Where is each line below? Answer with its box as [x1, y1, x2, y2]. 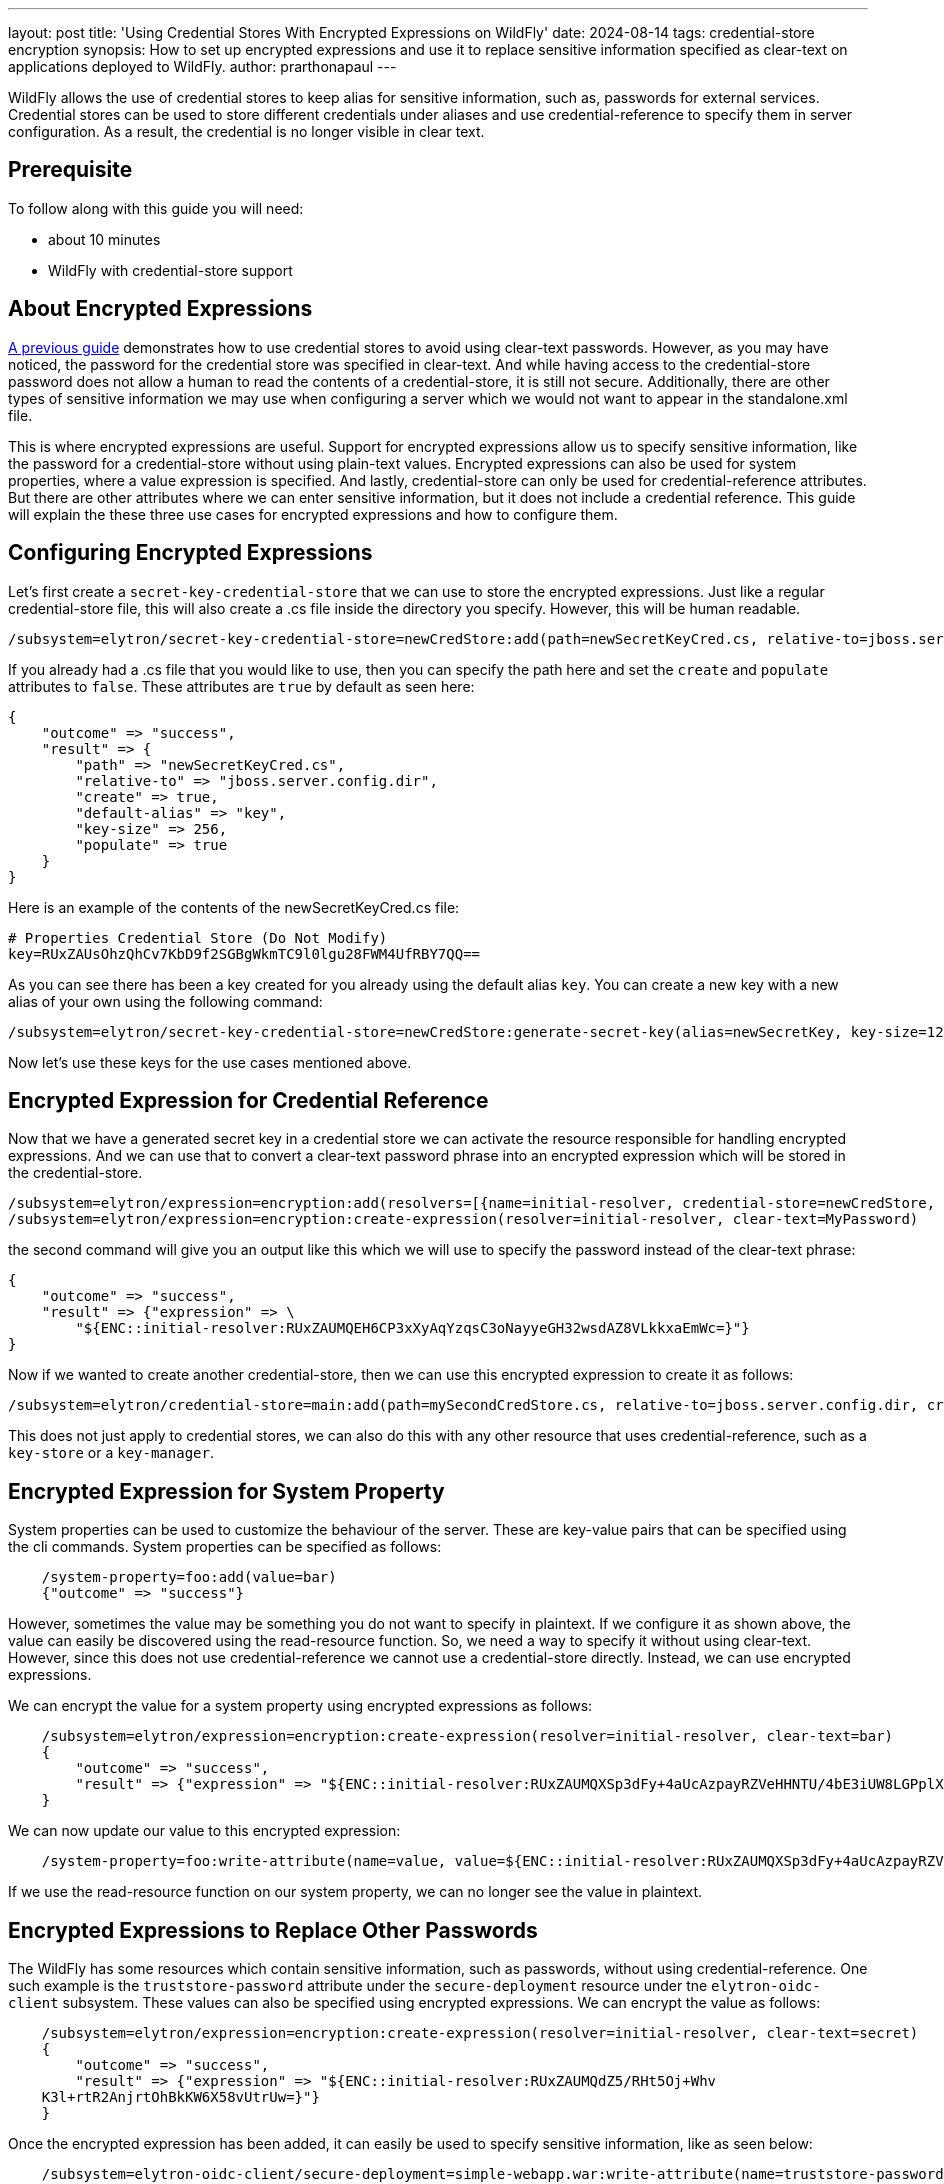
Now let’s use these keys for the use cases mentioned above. [8, 1053, 412, 1071]
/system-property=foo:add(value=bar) [41, 1569, 337, 1586]
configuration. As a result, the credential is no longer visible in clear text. [8, 123, 485, 140]
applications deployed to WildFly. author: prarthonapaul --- [8, 58, 397, 75]
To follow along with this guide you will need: [8, 199, 304, 217]
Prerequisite [8, 157, 133, 183]
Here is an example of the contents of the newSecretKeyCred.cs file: [8, 898, 460, 916]
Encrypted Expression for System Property [8, 1478, 445, 1504]
